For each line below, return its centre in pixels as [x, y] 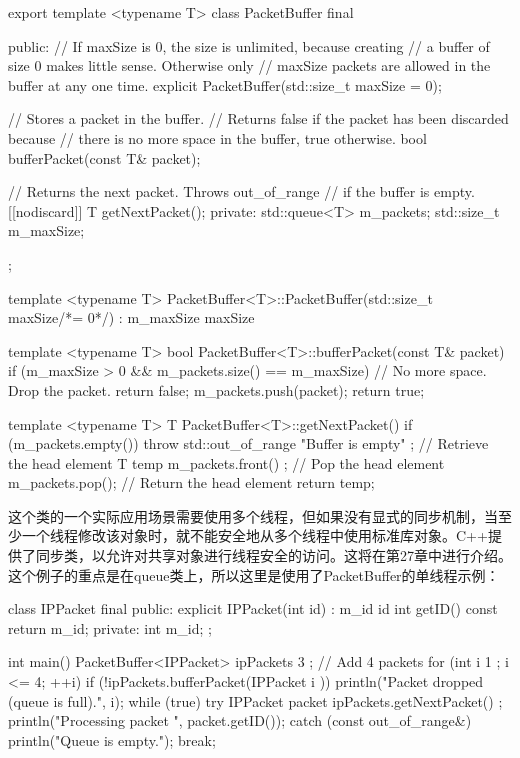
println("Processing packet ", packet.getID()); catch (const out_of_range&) [240, 720]
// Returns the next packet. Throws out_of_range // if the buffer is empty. [241, 191]
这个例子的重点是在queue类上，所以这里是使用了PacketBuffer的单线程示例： [254, 574]
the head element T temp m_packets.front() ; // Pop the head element [226, 462]
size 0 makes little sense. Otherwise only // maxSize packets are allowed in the [249, 65]
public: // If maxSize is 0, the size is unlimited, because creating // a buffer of [249, 45]
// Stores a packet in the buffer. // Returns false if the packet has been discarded [258, 118]
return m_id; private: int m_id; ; [110, 627]
